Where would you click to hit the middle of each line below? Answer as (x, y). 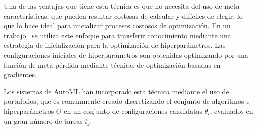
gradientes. (20, 74)
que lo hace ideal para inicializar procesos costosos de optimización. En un (117, 26)
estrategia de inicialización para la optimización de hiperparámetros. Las (115, 45)
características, (27, 16)
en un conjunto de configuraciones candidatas (133, 110)
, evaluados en (231, 110)
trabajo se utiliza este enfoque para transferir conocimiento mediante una (118, 35)
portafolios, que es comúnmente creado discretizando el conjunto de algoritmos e (127, 101)
